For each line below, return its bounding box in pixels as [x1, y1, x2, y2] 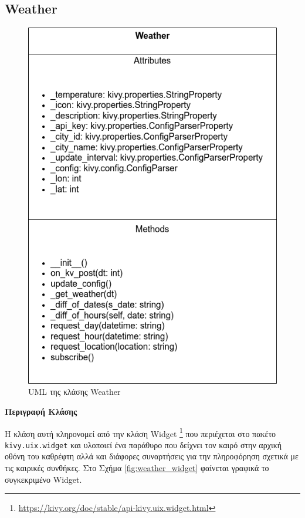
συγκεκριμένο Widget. [5, 473, 82, 485]
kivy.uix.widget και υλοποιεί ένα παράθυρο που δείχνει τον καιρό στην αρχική [5, 438, 282, 451]
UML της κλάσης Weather [28, 385, 121, 398]
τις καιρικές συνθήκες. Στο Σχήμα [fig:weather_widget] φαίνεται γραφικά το [5, 462, 269, 474]
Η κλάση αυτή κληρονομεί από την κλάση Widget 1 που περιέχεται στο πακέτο [5, 425, 276, 439]
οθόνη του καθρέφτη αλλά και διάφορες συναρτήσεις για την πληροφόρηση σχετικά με [5, 450, 299, 462]
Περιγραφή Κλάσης [5, 405, 77, 417]
